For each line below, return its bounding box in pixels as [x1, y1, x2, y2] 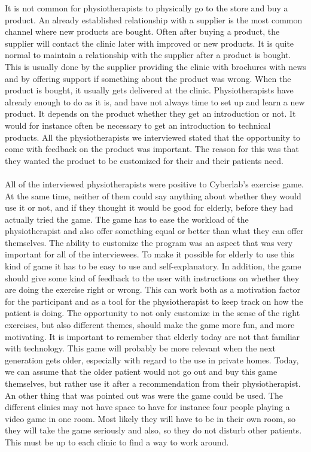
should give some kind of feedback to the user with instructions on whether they [5, 271, 300, 284]
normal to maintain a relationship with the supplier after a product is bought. [5, 48, 291, 61]
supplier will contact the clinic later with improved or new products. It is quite [5, 37, 294, 49]
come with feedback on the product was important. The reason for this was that [5, 142, 299, 155]
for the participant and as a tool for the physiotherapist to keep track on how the [5, 295, 303, 307]
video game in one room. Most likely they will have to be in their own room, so [5, 412, 295, 424]
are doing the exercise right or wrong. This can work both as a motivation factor [5, 283, 300, 296]
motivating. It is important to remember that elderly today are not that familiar [5, 330, 300, 342]
